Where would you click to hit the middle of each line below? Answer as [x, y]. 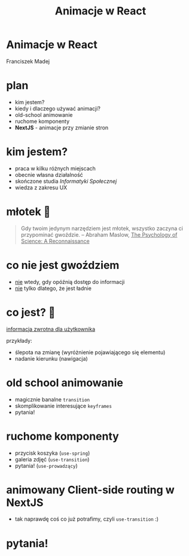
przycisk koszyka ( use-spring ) [52, 453]
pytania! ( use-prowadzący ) [46, 466]
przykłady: [19, 340]
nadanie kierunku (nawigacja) [51, 358]
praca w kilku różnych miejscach [55, 168]
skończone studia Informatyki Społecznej [66, 181]
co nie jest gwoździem [63, 265]
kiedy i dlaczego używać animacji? [57, 108]
